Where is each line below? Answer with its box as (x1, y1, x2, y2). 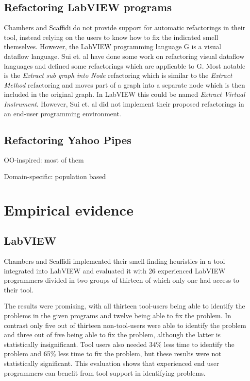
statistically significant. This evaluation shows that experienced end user (4, 358, 219, 368)
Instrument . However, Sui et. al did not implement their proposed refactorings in (4, 98, 244, 109)
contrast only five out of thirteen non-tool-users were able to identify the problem (4, 320, 246, 330)
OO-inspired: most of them (4, 155, 84, 165)
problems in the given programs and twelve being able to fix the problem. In (4, 310, 232, 321)
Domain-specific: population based (4, 171, 106, 181)
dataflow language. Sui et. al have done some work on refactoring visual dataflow (4, 51, 245, 61)
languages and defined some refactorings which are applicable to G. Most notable (4, 60, 246, 71)
